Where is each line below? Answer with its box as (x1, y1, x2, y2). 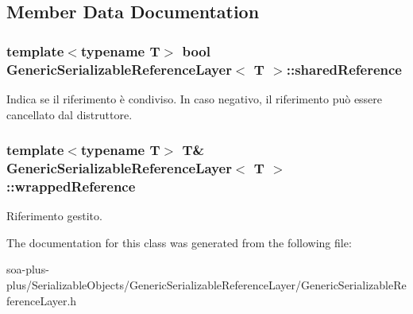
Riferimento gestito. (6, 207, 102, 224)
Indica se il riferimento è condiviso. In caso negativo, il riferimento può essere (6, 90, 383, 107)
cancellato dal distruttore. (6, 106, 133, 122)
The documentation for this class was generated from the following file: (6, 234, 352, 250)
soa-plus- (6, 261, 49, 277)
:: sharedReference (286, 59, 402, 79)
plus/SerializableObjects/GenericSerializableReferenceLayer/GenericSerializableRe (6, 276, 407, 293)
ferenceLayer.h (6, 292, 77, 308)
